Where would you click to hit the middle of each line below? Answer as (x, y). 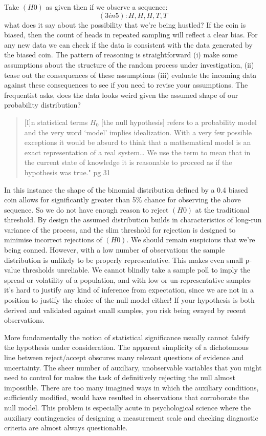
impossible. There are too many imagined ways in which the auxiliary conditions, (131, 387)
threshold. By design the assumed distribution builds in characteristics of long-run (133, 220)
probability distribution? (42, 105)
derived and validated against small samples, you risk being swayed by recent (125, 310)
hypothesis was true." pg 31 (67, 172)
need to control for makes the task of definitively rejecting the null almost (120, 377)
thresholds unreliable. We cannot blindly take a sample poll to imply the (137, 270)
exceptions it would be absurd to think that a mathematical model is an (138, 142)
